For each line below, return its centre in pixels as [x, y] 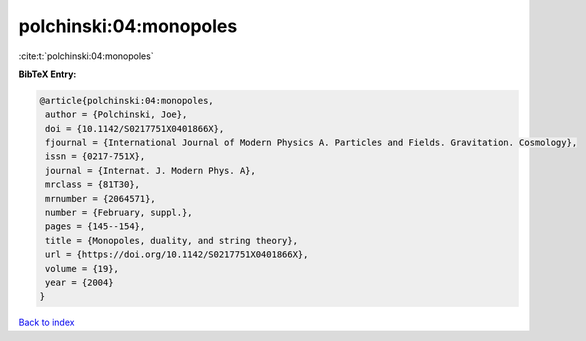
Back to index [46, 322]
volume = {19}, [82, 268]
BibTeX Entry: [47, 74]
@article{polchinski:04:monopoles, [126, 100]
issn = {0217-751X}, [95, 156]
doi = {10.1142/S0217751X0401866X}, [135, 128]
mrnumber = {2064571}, [101, 198]
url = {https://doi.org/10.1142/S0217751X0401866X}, [177, 254]
